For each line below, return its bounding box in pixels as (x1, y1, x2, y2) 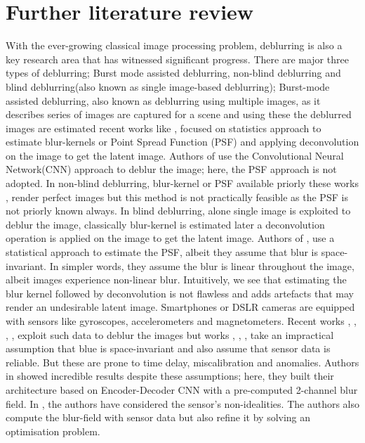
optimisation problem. (6, 423, 100, 438)
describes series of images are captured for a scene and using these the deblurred (6, 107, 352, 122)
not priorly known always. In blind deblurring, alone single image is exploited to (6, 203, 351, 218)
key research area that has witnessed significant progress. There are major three (6, 51, 349, 66)
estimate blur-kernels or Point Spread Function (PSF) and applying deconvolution (6, 134, 359, 149)
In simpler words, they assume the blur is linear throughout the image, (49, 258, 354, 273)
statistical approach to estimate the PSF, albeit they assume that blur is (6, 245, 319, 259)
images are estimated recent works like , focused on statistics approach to (6, 120, 321, 135)
